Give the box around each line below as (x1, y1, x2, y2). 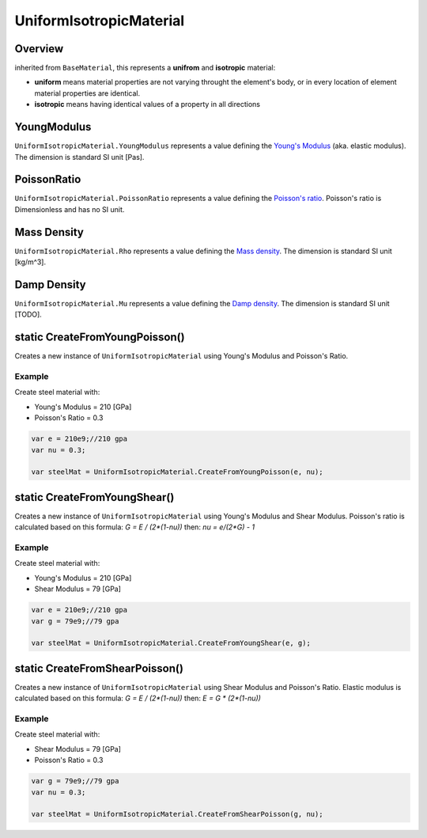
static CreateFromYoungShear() (14, 491, 175, 504)
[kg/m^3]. (14, 257, 47, 267)
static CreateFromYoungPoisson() (14, 331, 185, 344)
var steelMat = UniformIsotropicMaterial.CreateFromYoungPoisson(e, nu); (31, 468, 323, 476)
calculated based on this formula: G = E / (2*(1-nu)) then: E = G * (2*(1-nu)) (14, 693, 261, 703)
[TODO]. (14, 309, 43, 320)
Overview (14, 42, 64, 55)
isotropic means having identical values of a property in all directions (34, 100, 261, 109)
